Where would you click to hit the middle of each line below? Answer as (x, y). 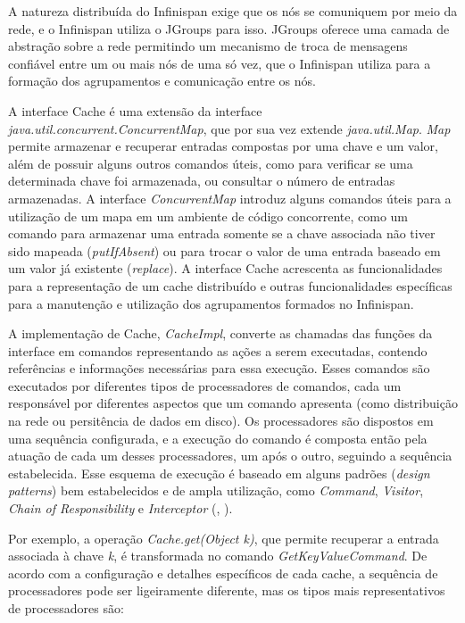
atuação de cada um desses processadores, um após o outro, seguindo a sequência (230, 456)
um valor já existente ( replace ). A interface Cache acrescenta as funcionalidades (225, 268)
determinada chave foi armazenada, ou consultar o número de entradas (202, 181)
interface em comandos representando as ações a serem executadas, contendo (218, 350)
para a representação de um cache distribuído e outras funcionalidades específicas (230, 285)
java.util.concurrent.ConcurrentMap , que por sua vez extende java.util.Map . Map (229, 128)
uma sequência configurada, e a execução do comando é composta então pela (218, 438)
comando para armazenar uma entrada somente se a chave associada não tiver (222, 233)
